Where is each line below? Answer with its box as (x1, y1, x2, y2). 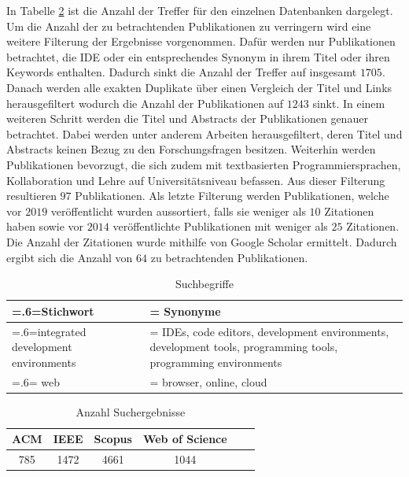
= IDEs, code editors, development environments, (149, 323, 389, 339)
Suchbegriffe (175, 275, 234, 292)
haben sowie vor (6, 218, 84, 235)
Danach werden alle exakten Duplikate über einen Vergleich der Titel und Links (6, 79, 392, 95)
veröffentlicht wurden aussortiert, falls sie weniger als (50, 202, 306, 219)
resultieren (6, 187, 57, 204)
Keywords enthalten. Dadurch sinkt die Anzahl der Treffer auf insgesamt (6, 64, 357, 80)
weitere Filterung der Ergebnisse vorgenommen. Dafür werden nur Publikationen (6, 33, 396, 50)
